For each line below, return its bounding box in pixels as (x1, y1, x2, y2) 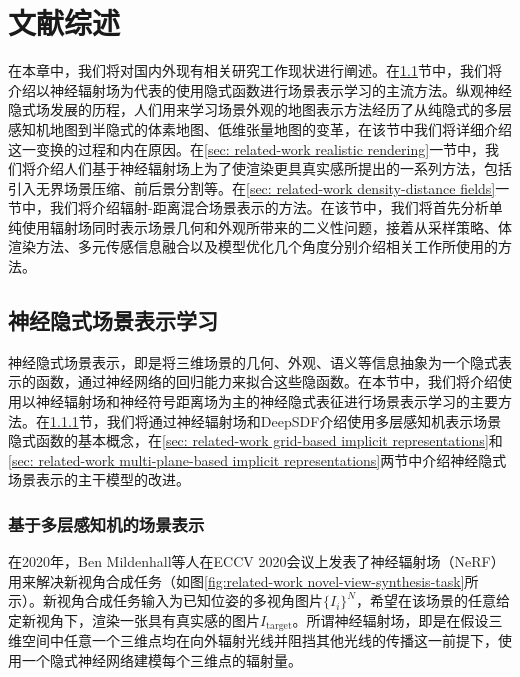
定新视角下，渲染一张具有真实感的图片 (8, 610, 260, 631)
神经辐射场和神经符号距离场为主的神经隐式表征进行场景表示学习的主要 (35, 391, 498, 412)
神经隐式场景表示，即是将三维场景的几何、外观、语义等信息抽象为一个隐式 (8, 351, 498, 372)
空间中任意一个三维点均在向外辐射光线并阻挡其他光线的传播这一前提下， (21, 630, 498, 651)
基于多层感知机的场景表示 (8, 511, 205, 536)
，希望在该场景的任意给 (356, 590, 510, 611)
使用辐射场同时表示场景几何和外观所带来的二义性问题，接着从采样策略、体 (21, 216, 512, 237)
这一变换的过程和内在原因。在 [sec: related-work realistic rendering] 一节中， (8, 138, 486, 159)
